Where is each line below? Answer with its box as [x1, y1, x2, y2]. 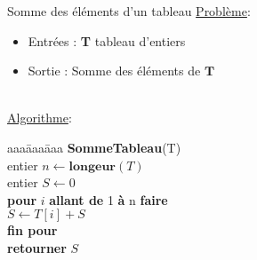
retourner [7, 238, 67, 256]
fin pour [7, 221, 58, 240]
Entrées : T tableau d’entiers [28, 31, 186, 50]
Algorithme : [7, 108, 72, 127]
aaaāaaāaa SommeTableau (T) [7, 138, 181, 156]
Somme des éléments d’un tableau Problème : [7, 2, 251, 20]
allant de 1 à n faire [49, 190, 168, 209]
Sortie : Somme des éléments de [28, 61, 201, 80]
